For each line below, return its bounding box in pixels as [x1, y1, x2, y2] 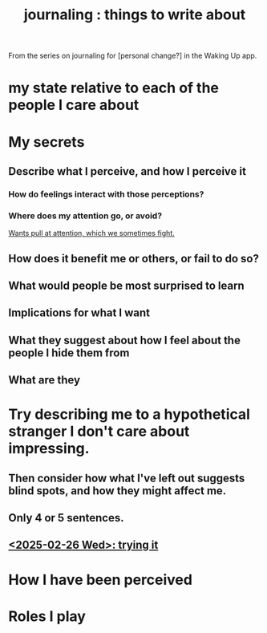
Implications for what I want [8, 306, 151, 320]
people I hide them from [8, 346, 130, 359]
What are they [8, 373, 81, 387]
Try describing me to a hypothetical [8, 405, 251, 424]
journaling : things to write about [23, 6, 246, 24]
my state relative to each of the [8, 79, 219, 97]
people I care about [8, 96, 140, 114]
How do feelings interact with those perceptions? [8, 189, 204, 200]
